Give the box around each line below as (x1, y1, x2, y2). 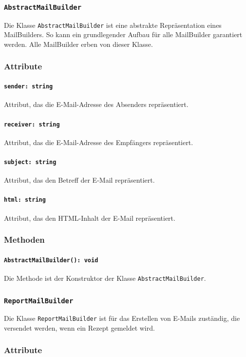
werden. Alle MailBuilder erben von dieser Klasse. (4, 39, 153, 49)
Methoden (4, 233, 45, 246)
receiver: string (4, 121, 60, 128)
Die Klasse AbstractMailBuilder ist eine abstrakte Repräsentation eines (4, 20, 222, 30)
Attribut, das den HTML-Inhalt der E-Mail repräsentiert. (4, 212, 175, 223)
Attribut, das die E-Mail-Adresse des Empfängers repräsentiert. (4, 137, 193, 147)
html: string (4, 196, 46, 204)
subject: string (4, 158, 57, 166)
